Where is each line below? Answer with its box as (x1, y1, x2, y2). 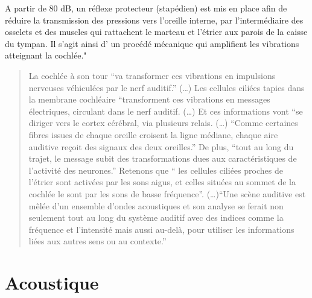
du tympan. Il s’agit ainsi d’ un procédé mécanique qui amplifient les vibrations (5, 37, 299, 49)
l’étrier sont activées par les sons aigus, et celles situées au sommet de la (28, 176, 296, 188)
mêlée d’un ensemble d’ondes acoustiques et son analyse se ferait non (28, 199, 284, 212)
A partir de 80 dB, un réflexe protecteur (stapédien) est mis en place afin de (5, 2, 287, 14)
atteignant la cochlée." (5, 49, 87, 62)
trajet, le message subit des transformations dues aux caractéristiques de (28, 152, 297, 165)
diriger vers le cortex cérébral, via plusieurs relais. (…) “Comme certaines (28, 116, 298, 129)
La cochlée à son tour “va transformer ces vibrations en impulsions (28, 69, 276, 81)
